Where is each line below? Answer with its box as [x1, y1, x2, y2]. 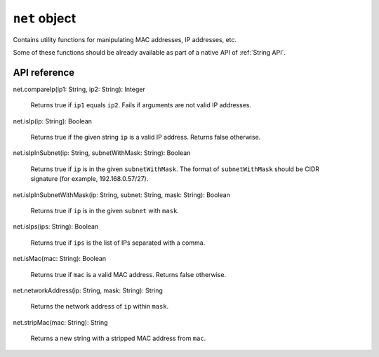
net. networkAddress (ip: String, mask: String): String [13, 286, 163, 295]
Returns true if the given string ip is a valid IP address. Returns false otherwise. [30, 133, 261, 142]
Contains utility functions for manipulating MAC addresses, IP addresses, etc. [13, 35, 237, 43]
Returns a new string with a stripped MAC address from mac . [30, 334, 206, 343]
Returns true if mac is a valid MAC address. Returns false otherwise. [30, 270, 227, 278]
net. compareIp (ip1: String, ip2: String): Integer [13, 85, 145, 93]
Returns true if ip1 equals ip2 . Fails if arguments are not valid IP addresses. [30, 101, 252, 109]
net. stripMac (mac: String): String [13, 318, 108, 326]
